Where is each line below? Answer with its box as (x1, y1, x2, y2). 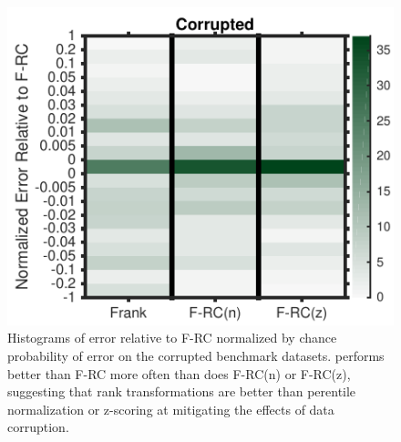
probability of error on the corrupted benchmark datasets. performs (7, 346, 385, 365)
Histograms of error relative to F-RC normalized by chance (7, 328, 337, 347)
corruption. (7, 417, 69, 437)
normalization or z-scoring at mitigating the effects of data (7, 399, 334, 418)
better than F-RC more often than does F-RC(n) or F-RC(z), (7, 364, 351, 383)
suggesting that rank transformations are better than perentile (7, 382, 356, 401)
